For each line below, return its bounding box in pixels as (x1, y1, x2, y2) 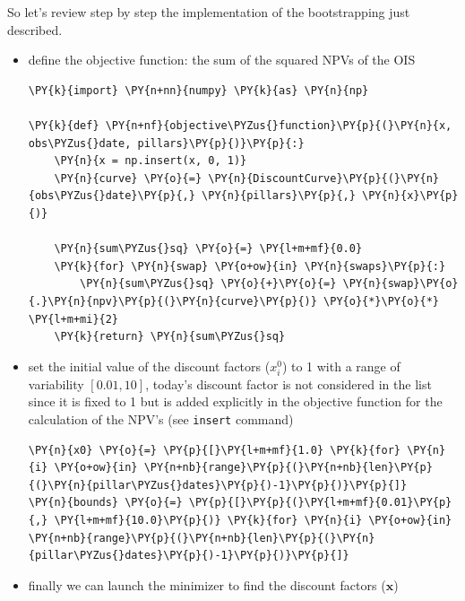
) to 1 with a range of (281, 356, 400, 375)
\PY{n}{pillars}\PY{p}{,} (202, 189, 356, 203)
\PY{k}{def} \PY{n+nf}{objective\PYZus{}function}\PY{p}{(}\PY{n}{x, (28, 118, 452, 132)
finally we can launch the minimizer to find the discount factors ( (28, 575, 386, 594)
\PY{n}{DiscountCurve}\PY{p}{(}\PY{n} (208, 171, 439, 185)
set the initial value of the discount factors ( (28, 356, 271, 375)
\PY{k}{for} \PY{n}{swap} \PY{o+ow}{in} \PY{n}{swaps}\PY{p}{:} (54, 259, 446, 273)
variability (28, 374, 84, 393)
